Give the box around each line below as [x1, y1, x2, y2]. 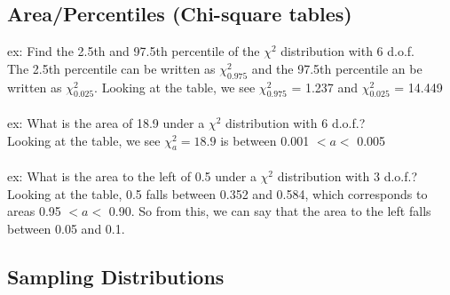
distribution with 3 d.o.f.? [277, 166, 417, 185]
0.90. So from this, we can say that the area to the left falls [108, 202, 431, 220]
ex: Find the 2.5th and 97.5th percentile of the [7, 42, 260, 60]
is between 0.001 [220, 131, 310, 149]
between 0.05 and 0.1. [7, 219, 125, 237]
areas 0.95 [7, 202, 61, 220]
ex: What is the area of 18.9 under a [7, 113, 205, 132]
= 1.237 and [291, 77, 359, 96]
